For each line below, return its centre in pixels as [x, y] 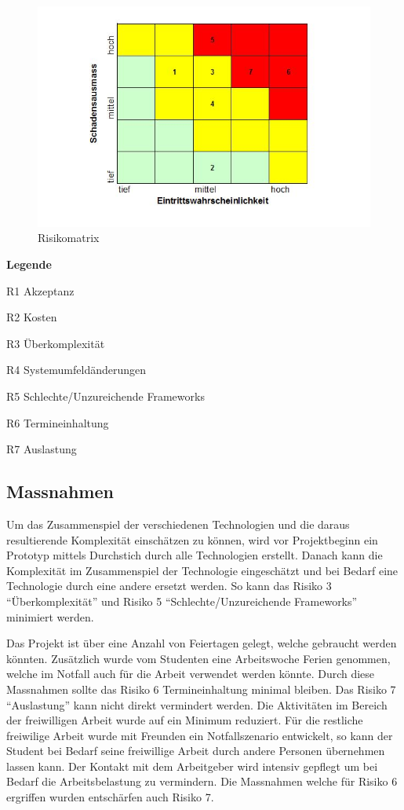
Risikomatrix [69, 238]
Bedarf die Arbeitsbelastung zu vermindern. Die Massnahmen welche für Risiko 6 [202, 781]
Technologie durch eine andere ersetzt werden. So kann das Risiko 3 [169, 586]
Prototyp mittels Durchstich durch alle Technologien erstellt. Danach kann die [195, 555]
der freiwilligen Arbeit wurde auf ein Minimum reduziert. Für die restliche [185, 720]
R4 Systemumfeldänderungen [76, 370]
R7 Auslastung [42, 449]
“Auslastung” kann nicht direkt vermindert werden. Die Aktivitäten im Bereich [197, 704]
